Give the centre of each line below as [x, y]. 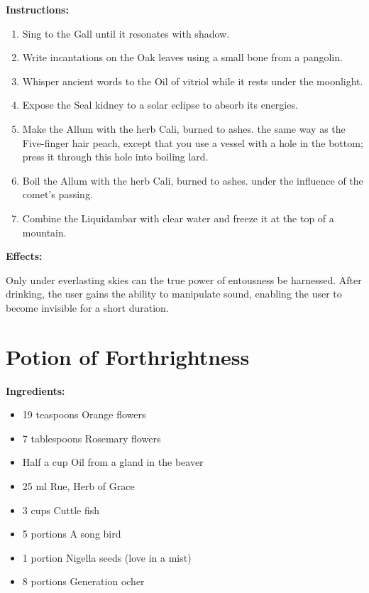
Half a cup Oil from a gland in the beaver [113, 462]
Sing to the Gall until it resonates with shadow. [126, 33]
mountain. [44, 232]
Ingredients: [35, 390]
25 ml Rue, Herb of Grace [78, 486]
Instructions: [37, 9]
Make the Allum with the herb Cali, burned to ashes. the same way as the [184, 128]
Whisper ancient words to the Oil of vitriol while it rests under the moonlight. [193, 81]
